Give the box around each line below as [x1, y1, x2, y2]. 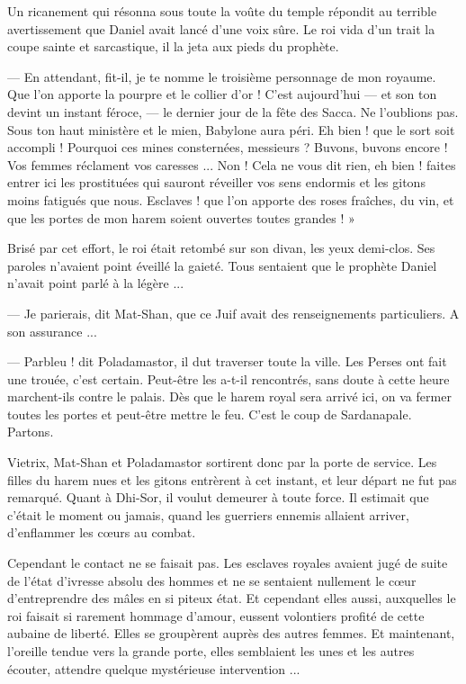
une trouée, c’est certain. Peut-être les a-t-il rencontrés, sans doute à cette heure [7, 369, 450, 388]
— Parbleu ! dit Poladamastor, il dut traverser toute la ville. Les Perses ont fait [7, 352, 447, 371]
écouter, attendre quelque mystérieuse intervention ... [7, 659, 300, 678]
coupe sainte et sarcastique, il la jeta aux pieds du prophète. [7, 37, 339, 56]
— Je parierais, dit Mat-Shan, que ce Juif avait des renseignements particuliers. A [7, 303, 460, 322]
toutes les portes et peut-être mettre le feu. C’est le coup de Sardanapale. [7, 404, 412, 423]
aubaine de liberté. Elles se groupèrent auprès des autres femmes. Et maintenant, [7, 624, 455, 643]
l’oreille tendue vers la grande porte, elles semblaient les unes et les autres [7, 642, 415, 660]
